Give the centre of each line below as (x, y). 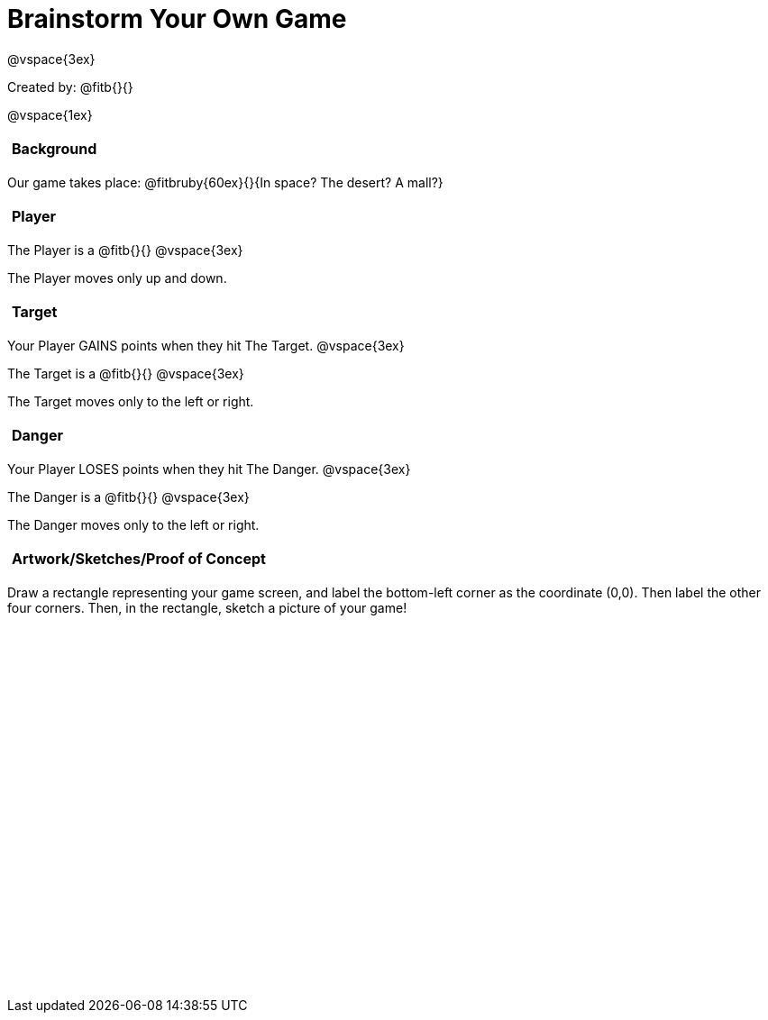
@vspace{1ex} (50, 114)
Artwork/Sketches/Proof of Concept (139, 558)
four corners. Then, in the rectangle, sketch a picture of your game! (207, 607)
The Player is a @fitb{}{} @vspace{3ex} (125, 250)
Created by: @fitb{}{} (70, 87)
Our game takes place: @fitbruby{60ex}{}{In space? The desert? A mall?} (225, 182)
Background (55, 148)
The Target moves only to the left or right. (131, 401)
